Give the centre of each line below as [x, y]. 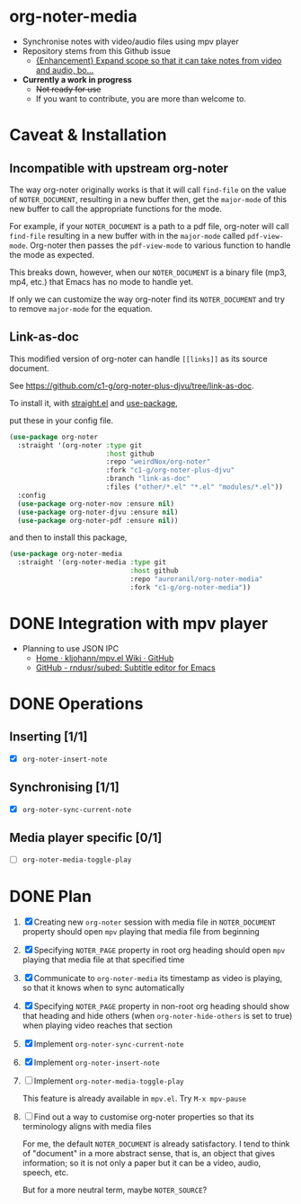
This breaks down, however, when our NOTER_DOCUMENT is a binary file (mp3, [148, 272]
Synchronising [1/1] [64, 788]
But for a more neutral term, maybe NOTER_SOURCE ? [115, 1190]
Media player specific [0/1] [86, 838]
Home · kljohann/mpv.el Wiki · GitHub [105, 658]
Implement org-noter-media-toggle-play [109, 1081]
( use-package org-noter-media [66, 554]
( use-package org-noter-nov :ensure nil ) [96, 504]
